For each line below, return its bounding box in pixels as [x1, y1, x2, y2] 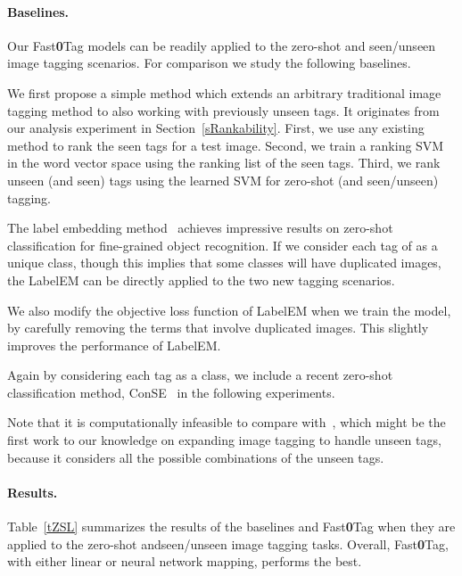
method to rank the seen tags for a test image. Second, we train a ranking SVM [7, 136, 444, 154]
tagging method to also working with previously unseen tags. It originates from [7, 101, 440, 119]
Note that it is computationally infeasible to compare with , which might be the [7, 413, 446, 432]
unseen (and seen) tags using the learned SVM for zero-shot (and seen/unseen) [7, 170, 439, 189]
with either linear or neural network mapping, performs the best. [7, 552, 362, 571]
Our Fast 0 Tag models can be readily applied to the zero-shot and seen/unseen [7, 36, 436, 54]
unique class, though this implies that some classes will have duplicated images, [7, 253, 441, 272]
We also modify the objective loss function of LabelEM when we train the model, [7, 300, 451, 319]
